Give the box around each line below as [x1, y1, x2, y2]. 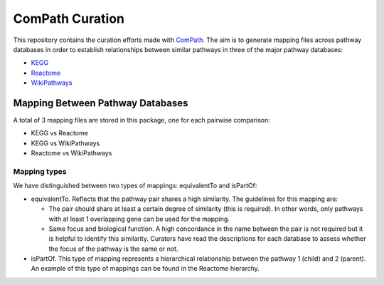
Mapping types [13, 166, 67, 176]
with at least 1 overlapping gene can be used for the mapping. [48, 214, 230, 223]
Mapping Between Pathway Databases [13, 97, 188, 109]
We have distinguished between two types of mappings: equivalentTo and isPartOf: [13, 182, 257, 190]
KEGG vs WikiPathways [31, 139, 100, 147]
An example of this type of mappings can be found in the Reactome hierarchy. [31, 264, 260, 273]
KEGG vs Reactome [31, 129, 89, 138]
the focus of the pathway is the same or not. [48, 244, 178, 253]
